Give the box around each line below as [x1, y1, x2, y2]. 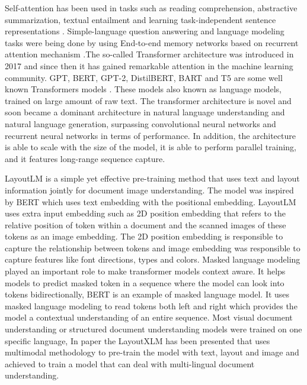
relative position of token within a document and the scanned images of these [5, 218, 286, 231]
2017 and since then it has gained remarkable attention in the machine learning [5, 59, 293, 72]
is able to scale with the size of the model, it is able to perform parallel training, [5, 141, 297, 153]
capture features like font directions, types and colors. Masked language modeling [5, 253, 300, 266]
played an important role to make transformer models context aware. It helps [5, 265, 286, 277]
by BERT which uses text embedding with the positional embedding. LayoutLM [5, 195, 296, 208]
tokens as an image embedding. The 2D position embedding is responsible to [5, 230, 283, 242]
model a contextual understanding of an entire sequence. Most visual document [5, 311, 293, 323]
